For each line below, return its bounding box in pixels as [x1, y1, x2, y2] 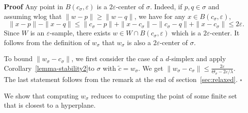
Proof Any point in [4, 1, 63, 11]
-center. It [210, 28, 240, 38]
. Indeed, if [150, 1, 182, 11]
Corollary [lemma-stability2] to [4, 63, 95, 73]
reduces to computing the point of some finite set [91, 90, 237, 100]
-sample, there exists [50, 28, 111, 38]
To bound [4, 53, 33, 64]
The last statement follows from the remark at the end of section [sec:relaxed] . [4, 74, 238, 84]
